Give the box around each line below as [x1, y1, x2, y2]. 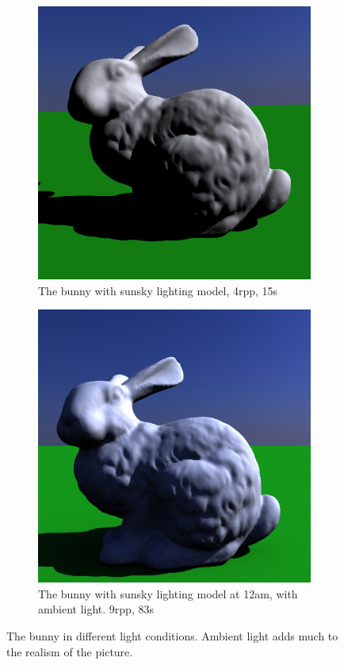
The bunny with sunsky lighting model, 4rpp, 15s [38, 282, 278, 298]
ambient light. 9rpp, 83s [38, 601, 154, 617]
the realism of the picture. [6, 643, 133, 659]
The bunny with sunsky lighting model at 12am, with [38, 585, 298, 602]
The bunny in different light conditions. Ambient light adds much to [6, 627, 338, 644]
